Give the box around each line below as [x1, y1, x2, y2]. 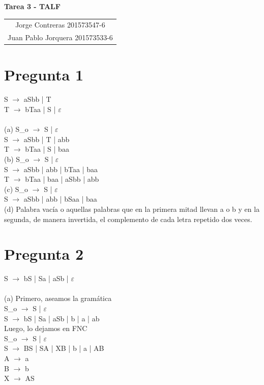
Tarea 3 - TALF [4, 1, 61, 11]
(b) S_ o [4, 153, 29, 164]
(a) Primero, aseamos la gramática [4, 293, 112, 304]
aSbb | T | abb [23, 133, 70, 144]
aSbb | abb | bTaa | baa [23, 163, 98, 174]
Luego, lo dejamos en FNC [4, 323, 87, 334]
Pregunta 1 [4, 64, 84, 85]
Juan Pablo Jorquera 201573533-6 [8, 32, 113, 43]
